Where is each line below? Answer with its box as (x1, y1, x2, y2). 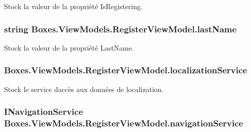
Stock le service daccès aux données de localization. (4, 83, 164, 94)
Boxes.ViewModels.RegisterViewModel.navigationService (4, 117, 243, 129)
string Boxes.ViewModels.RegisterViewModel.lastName (4, 22, 237, 35)
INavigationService (4, 105, 83, 118)
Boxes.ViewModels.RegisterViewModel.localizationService (4, 64, 247, 76)
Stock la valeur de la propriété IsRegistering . (4, 1, 143, 11)
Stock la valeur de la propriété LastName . (4, 42, 134, 53)
